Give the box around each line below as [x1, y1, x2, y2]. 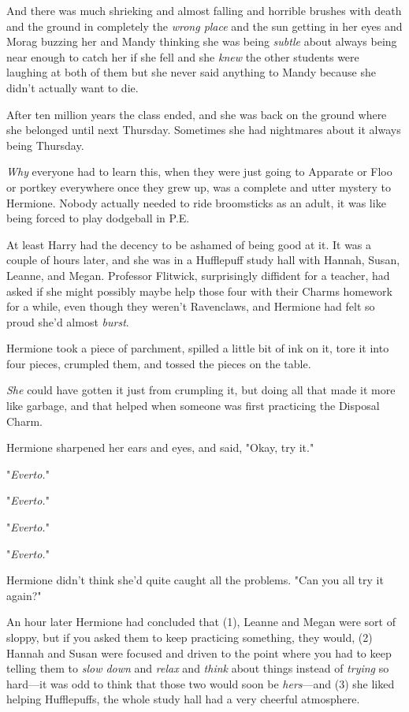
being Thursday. [6, 136, 84, 153]
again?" [6, 587, 42, 603]
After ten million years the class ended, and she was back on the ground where [6, 106, 387, 122]
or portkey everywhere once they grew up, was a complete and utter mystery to [6, 178, 392, 195]
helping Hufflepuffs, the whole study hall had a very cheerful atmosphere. [6, 691, 360, 707]
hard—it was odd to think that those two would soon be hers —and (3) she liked [6, 675, 395, 691]
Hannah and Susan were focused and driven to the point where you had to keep [6, 644, 392, 661]
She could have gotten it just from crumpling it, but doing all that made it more [6, 382, 396, 398]
